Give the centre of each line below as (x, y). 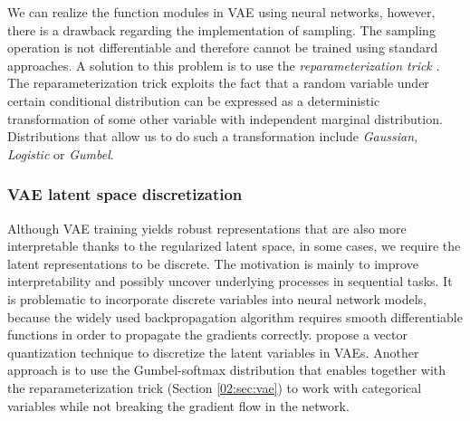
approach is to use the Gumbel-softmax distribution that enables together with (227, 370)
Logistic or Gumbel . (61, 153)
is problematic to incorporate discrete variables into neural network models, (217, 298)
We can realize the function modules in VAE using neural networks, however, (221, 12)
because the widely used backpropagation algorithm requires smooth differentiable (235, 316)
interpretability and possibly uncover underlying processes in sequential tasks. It (230, 281)
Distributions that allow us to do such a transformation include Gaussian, (213, 136)
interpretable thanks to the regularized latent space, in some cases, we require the (234, 246)
